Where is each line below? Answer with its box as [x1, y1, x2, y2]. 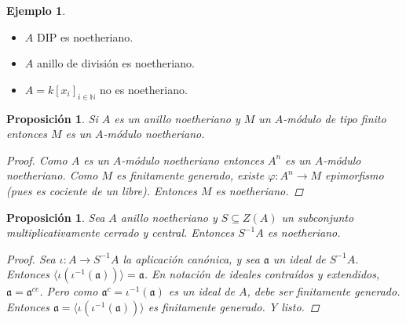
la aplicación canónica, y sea [123, 250, 260, 267]
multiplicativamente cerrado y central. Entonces [6, 224, 235, 241]
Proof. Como [6, 151, 68, 168]
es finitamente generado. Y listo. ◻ [148, 298, 320, 314]
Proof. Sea [6, 250, 56, 267]
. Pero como [39, 283, 98, 299]
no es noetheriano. [100, 81, 188, 97]
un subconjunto [281, 209, 354, 225]
